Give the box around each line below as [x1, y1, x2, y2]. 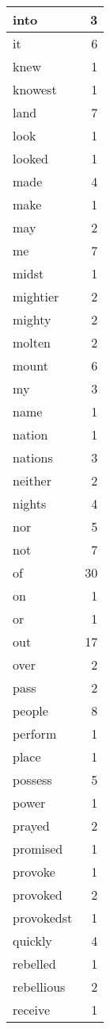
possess [13, 770, 52, 789]
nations [13, 448, 53, 467]
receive [13, 1000, 51, 1019]
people [13, 701, 48, 720]
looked [13, 149, 48, 167]
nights [13, 494, 47, 513]
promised [13, 839, 63, 858]
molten [13, 333, 51, 351]
